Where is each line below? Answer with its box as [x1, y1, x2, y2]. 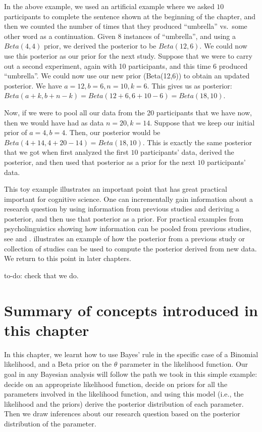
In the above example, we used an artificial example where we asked [4, 1, 215, 11]
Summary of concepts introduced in [4, 299, 258, 320]
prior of [4, 127, 27, 138]
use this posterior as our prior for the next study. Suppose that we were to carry [4, 50, 252, 61]
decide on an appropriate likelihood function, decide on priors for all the [4, 378, 228, 389]
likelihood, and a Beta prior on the [4, 359, 112, 369]
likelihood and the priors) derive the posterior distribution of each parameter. [4, 398, 244, 409]
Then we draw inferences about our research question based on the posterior [4, 408, 240, 419]
